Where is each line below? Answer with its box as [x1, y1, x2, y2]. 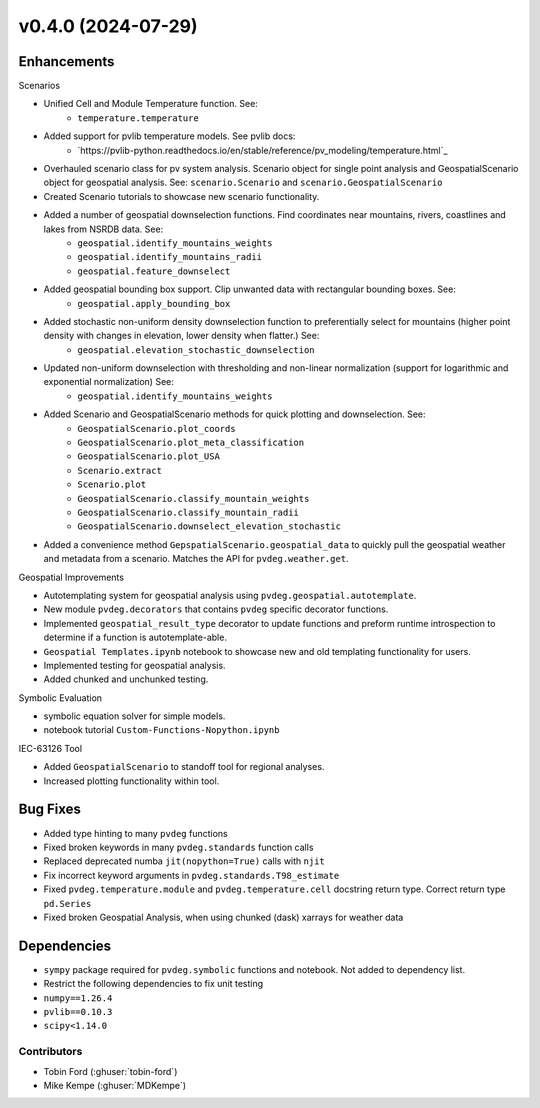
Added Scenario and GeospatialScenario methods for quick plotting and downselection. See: [43, 408, 426, 420]
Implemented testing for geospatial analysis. [43, 659, 226, 671]
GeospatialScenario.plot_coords [77, 423, 236, 434]
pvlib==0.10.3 [43, 1006, 113, 1017]
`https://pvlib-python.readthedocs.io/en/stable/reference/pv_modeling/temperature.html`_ [77, 144, 448, 156]
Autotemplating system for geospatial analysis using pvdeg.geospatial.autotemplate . [43, 589, 417, 601]
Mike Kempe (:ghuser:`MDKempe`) [43, 1079, 187, 1091]
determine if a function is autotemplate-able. [43, 631, 227, 644]
